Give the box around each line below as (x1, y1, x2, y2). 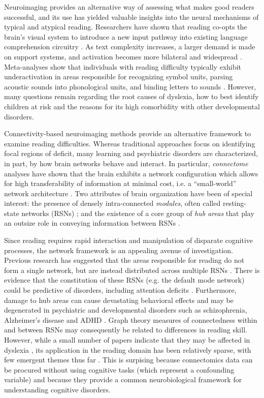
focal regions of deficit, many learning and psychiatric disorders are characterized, (4, 148, 258, 159)
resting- (222, 198, 246, 208)
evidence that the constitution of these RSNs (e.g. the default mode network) (4, 274, 245, 285)
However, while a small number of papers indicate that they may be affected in (4, 334, 250, 345)
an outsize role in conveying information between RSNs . (4, 218, 180, 228)
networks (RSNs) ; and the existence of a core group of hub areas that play (21, 207, 254, 218)
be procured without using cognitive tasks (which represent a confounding (4, 364, 235, 375)
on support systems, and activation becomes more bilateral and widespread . (4, 51, 242, 62)
